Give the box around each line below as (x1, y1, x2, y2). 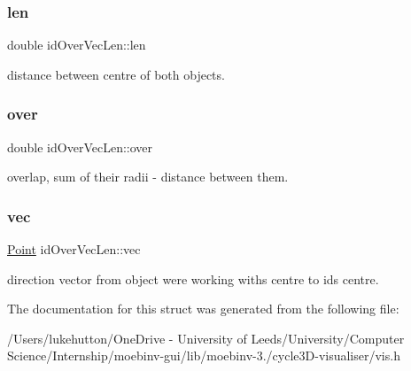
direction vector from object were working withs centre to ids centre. (7, 269, 379, 288)
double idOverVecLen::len (7, 35, 146, 54)
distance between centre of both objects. (7, 65, 225, 83)
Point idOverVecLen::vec (7, 240, 141, 259)
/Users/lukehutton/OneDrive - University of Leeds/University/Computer (7, 328, 405, 347)
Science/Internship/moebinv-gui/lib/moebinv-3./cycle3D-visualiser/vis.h (7, 346, 400, 365)
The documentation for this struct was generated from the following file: (7, 299, 399, 318)
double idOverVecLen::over (7, 137, 153, 156)
